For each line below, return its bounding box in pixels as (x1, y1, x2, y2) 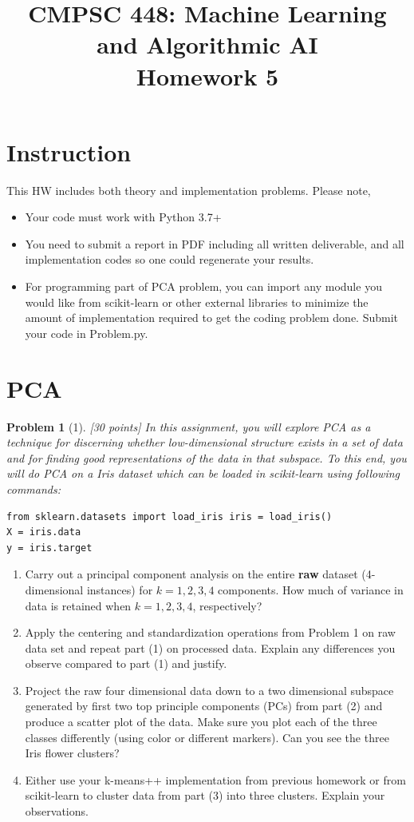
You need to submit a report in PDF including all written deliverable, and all (25, 235, 404, 252)
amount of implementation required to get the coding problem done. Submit (25, 309, 399, 326)
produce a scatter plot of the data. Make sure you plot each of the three (25, 713, 377, 730)
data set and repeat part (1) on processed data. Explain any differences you (25, 639, 396, 656)
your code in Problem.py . (25, 324, 148, 341)
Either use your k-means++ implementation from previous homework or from (25, 771, 406, 788)
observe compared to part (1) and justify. (25, 655, 227, 672)
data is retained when (25, 597, 132, 614)
